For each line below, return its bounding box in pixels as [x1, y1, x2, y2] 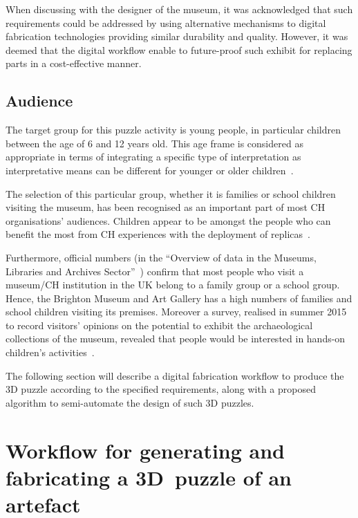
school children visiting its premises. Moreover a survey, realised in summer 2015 [6, 304, 347, 319]
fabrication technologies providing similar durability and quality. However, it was [6, 29, 348, 44]
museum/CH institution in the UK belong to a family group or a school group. [6, 277, 340, 292]
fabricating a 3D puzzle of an [6, 463, 292, 491]
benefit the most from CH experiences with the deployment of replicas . [6, 227, 310, 241]
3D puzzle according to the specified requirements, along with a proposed [6, 382, 316, 396]
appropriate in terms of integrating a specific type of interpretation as [6, 149, 301, 164]
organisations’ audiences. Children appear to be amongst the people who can [6, 213, 331, 228]
